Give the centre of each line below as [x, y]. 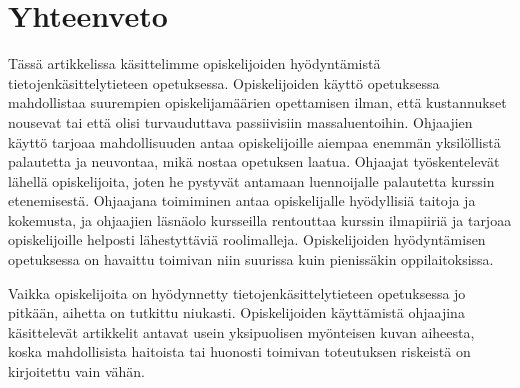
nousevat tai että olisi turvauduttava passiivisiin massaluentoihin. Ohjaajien [240, 121]
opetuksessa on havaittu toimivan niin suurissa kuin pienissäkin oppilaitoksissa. [251, 259]
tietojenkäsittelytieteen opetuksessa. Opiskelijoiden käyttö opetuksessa [224, 82]
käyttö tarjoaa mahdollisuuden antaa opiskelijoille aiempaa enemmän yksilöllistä [254, 141]
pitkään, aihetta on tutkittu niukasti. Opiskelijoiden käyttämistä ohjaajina [236, 312]
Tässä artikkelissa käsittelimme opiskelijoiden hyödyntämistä [194, 63]
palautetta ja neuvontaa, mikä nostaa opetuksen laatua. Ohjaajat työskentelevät [254, 161]
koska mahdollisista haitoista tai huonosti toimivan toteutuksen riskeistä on [239, 351]
